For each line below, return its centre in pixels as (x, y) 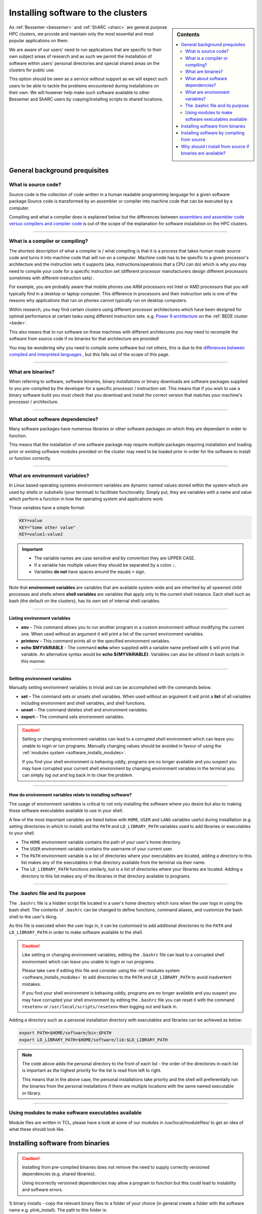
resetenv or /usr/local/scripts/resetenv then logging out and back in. (100, 1006)
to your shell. (22, 833)
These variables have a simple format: (47, 508)
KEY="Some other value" (48, 527)
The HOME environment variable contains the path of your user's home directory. (101, 842)
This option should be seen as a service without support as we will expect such (88, 79)
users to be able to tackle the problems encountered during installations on (84, 85)
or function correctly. (30, 458)
